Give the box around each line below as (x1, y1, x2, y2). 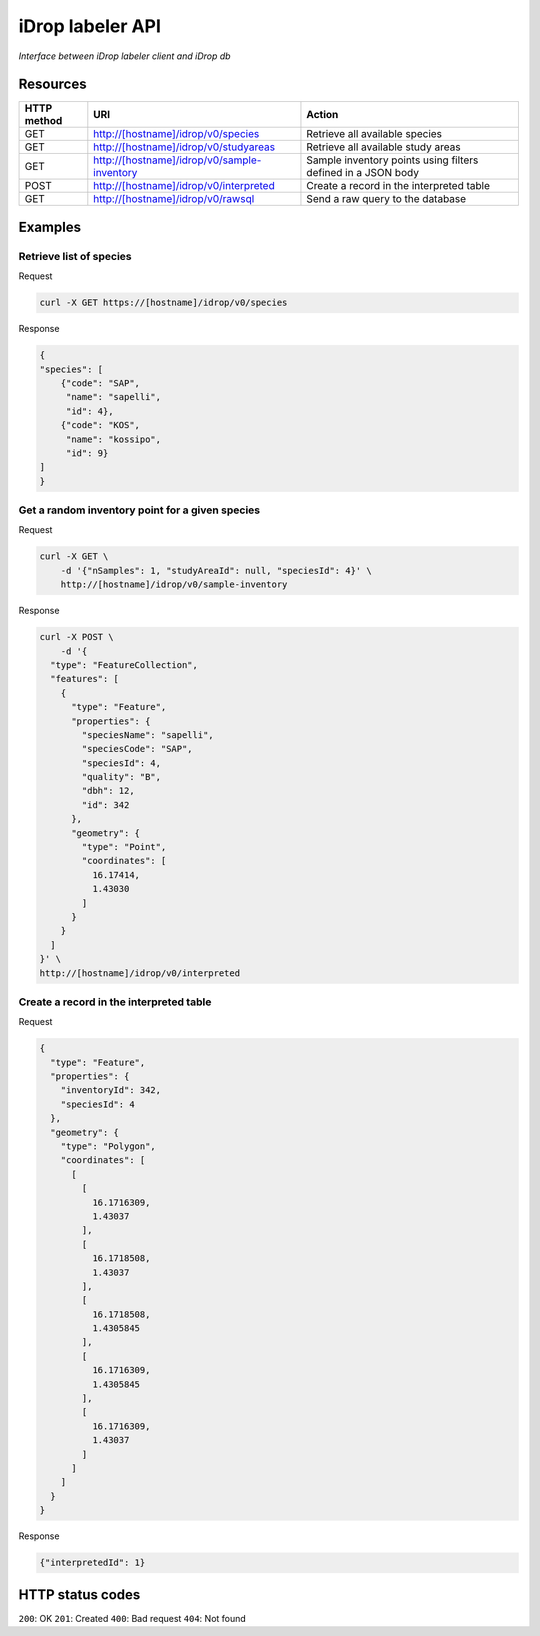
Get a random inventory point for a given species (18, 503, 261, 517)
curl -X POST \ (39, 631, 114, 643)
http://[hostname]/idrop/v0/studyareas (93, 140, 275, 154)
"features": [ (50, 673, 120, 685)
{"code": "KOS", (60, 420, 140, 431)
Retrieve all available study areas (306, 140, 461, 154)
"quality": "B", (81, 771, 162, 783)
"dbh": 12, (81, 785, 135, 797)
